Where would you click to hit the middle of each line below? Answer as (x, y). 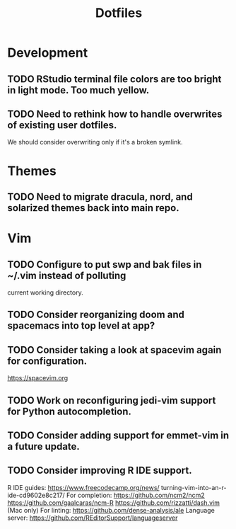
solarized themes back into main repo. (93, 208)
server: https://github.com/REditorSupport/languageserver (93, 518)
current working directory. (45, 292)
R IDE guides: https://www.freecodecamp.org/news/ (84, 487)
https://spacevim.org (38, 378)
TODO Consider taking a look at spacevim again (114, 349)
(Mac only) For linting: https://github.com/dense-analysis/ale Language (111, 510)
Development (48, 53)
